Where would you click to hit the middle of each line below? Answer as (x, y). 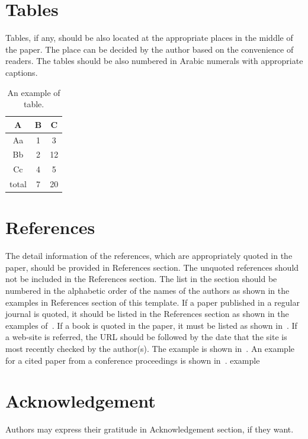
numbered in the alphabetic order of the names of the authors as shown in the (147, 291)
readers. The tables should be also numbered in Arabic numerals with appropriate (154, 61)
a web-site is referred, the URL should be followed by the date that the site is (146, 337)
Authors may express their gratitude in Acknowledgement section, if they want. (150, 429)
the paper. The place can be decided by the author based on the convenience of (150, 49)
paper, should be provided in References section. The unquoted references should (152, 267)
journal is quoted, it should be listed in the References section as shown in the (147, 314)
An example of (34, 92)
